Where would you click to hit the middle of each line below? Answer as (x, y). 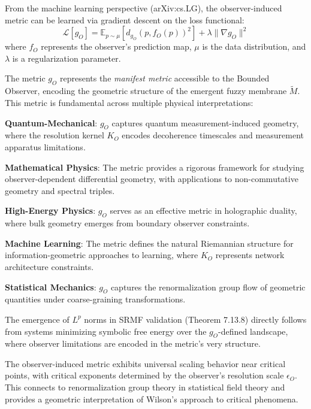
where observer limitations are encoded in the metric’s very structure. (133, 343)
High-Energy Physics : (50, 210)
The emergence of (37, 319)
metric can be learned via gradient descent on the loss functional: (125, 19)
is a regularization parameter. (67, 58)
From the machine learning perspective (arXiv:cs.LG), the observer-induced (144, 8)
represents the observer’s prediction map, (116, 46)
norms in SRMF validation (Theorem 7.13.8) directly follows (195, 319)
